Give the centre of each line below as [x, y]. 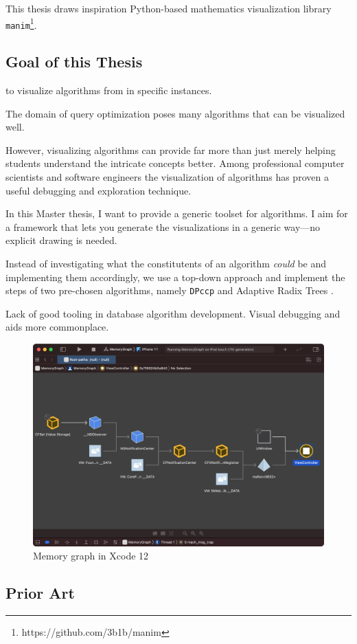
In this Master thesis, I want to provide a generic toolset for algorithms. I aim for [177, 213]
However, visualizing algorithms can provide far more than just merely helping [171, 149]
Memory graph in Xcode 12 [91, 556]
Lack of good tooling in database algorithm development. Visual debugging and [173, 313]
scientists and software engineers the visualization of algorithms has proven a [167, 177]
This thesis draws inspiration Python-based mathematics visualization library [169, 8]
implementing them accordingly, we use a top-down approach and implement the [175, 277]
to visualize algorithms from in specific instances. [109, 90]
